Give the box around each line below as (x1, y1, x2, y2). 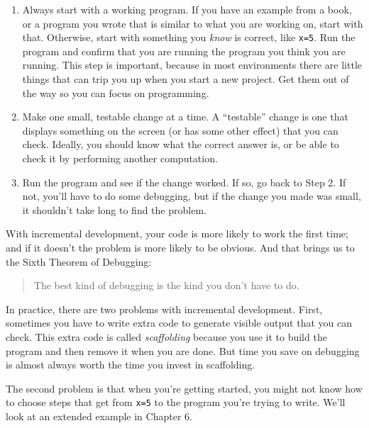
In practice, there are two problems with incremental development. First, (6, 301, 323, 316)
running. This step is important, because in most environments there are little (22, 57, 363, 72)
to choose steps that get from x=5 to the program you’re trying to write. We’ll (6, 395, 346, 410)
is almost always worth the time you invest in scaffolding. (6, 357, 255, 372)
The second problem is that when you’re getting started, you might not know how (6, 381, 363, 395)
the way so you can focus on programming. (22, 85, 209, 100)
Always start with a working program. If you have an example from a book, (22, 2, 352, 16)
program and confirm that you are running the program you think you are (22, 43, 346, 58)
